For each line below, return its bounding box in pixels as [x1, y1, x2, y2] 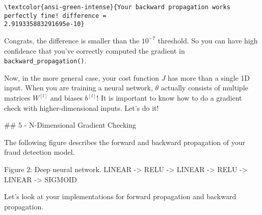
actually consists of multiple [161, 82, 248, 93]
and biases [50, 92, 83, 103]
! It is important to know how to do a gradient [96, 92, 242, 103]
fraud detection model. [4, 147, 75, 157]
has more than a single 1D [168, 72, 250, 83]
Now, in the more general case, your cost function [4, 72, 159, 83]
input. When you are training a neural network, [4, 82, 153, 93]
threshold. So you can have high [158, 35, 258, 45]
